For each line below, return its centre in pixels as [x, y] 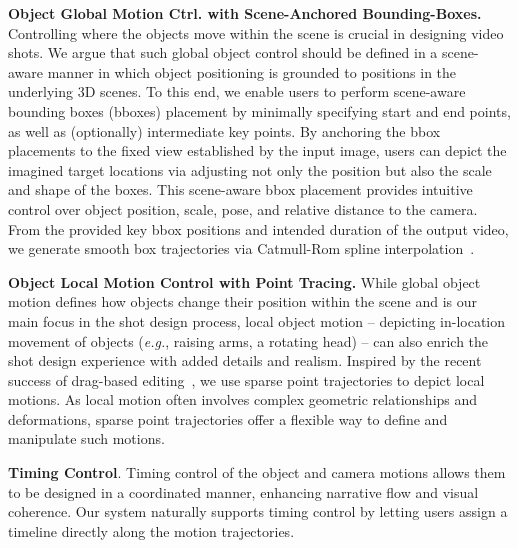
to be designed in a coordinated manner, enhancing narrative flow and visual [243, 491]
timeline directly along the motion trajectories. [151, 530]
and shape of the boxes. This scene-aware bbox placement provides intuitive [240, 189]
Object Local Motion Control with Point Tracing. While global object [244, 281]
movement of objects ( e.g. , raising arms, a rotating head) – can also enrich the [248, 340]
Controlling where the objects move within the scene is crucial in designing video [256, 32]
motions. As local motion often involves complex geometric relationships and [243, 399]
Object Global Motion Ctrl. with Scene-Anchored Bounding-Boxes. [245, 13]
